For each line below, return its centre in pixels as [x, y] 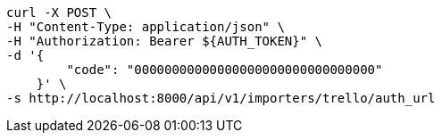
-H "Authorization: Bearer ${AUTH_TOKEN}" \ [165, 41]
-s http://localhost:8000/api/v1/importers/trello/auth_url [221, 98]
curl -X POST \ [59, 12]
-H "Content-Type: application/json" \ [146, 27]
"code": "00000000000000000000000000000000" [225, 70]
